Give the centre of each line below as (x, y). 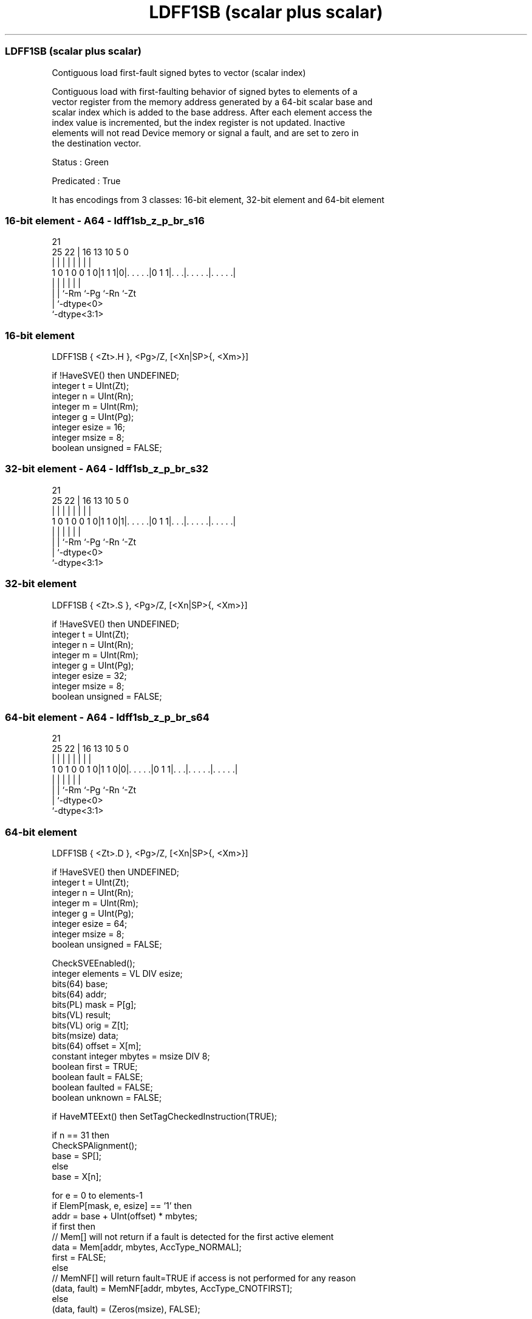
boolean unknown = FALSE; (107, 1097)
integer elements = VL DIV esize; (117, 973)
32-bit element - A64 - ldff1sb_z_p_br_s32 (107, 469)
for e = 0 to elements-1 (97, 1195)
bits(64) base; (80, 984)
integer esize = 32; (89, 675)
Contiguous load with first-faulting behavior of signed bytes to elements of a (205, 91)
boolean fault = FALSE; (97, 1077)
